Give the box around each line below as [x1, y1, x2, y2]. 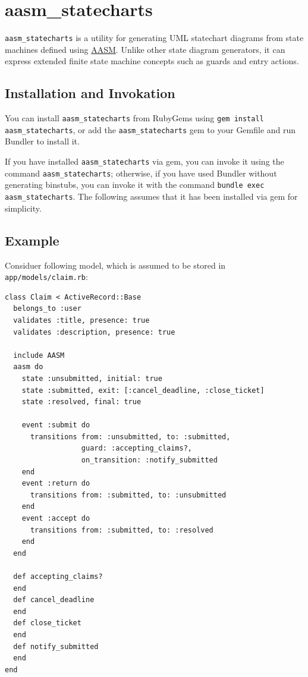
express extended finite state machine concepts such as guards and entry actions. [5, 55, 299, 67]
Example [5, 231, 59, 249]
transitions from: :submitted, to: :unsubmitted [30, 490, 227, 499]
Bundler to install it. [5, 135, 80, 147]
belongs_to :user [13, 304, 81, 313]
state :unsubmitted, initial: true [21, 374, 162, 383]
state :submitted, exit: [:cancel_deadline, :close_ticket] [21, 386, 265, 395]
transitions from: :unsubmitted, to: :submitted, [30, 432, 231, 441]
